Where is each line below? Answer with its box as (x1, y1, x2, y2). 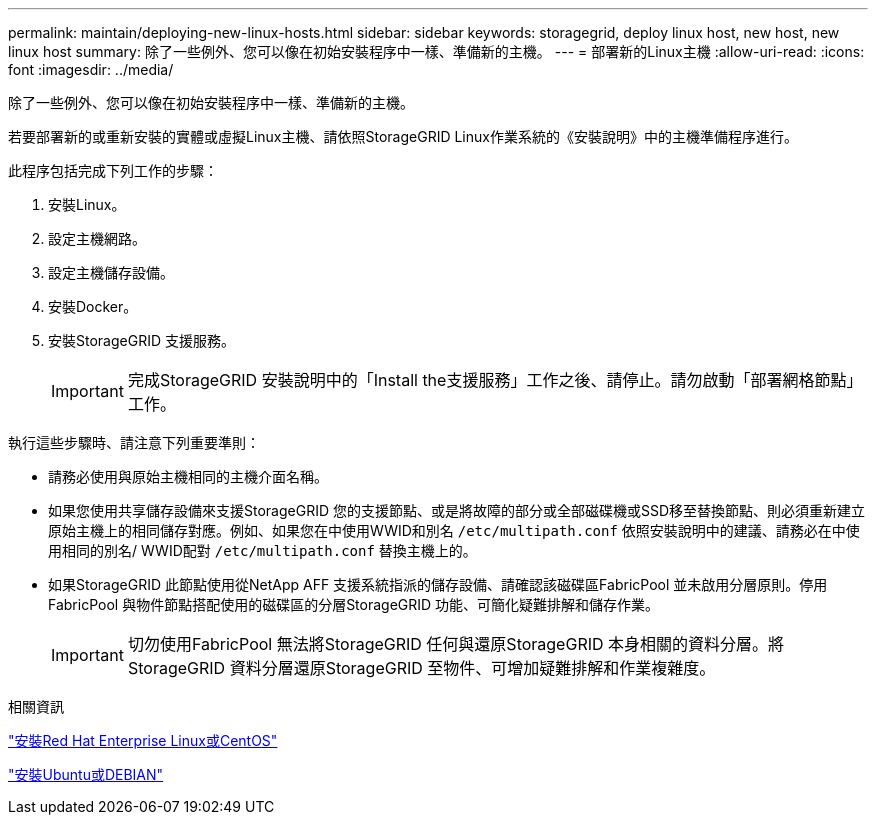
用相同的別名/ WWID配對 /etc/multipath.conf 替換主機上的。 (48, 542, 477, 559)
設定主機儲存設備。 (48, 264, 174, 281)
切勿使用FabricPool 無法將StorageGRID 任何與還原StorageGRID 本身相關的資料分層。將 (127, 634, 785, 654)
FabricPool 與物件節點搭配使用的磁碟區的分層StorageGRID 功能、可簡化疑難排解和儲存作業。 (48, 596, 660, 613)
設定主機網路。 (48, 230, 146, 247)
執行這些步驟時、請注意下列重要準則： (8, 434, 260, 451)
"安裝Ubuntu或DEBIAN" (8, 766, 164, 783)
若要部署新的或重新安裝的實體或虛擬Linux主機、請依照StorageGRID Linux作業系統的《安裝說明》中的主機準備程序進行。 (8, 128, 798, 145)
